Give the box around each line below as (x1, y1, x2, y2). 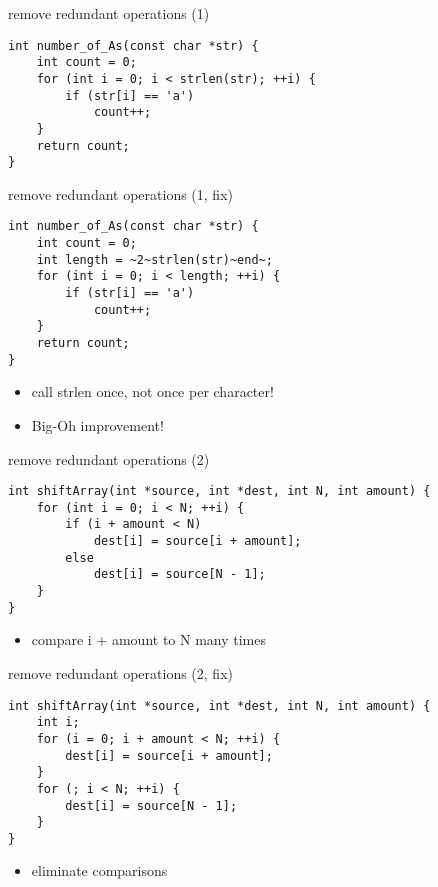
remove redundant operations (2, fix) (8, 662, 233, 683)
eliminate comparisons (31, 860, 168, 881)
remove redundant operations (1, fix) (8, 183, 233, 204)
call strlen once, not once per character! (31, 381, 274, 402)
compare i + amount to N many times (31, 629, 266, 650)
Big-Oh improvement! (31, 414, 164, 435)
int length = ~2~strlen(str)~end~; (36, 252, 273, 267)
